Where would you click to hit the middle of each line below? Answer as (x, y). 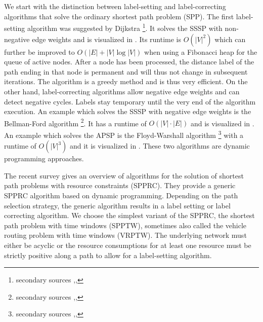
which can (230, 39)
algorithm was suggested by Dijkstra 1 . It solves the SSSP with (125, 27)
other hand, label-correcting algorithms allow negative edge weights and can (122, 91)
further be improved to (39, 51)
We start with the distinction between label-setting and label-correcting (115, 6)
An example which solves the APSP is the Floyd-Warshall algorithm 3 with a (124, 134)
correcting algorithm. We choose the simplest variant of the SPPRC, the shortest (129, 215)
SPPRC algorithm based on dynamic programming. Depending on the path (121, 195)
